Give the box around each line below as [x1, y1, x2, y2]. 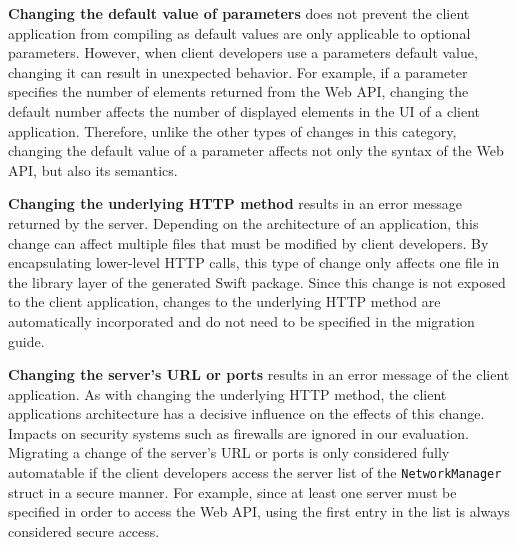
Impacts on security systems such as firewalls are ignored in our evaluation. [8, 422, 469, 443]
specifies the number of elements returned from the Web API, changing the [8, 81, 469, 102]
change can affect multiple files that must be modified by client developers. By [8, 232, 489, 253]
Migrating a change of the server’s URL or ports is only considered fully [8, 442, 450, 463]
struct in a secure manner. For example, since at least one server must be [8, 481, 457, 502]
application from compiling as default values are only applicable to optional [8, 22, 471, 43]
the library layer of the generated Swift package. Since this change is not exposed [8, 271, 506, 292]
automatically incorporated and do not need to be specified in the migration [8, 310, 475, 331]
